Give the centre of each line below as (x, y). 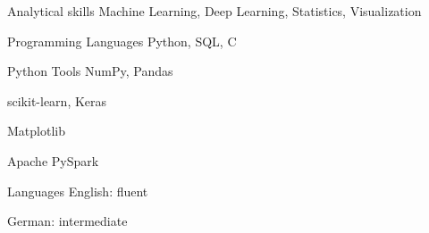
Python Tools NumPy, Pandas (90, 71)
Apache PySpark (53, 160)
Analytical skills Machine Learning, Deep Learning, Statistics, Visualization (214, 11)
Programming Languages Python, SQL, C (122, 41)
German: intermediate (67, 221)
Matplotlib (36, 131)
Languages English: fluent (78, 191)
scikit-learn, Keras (57, 100)
